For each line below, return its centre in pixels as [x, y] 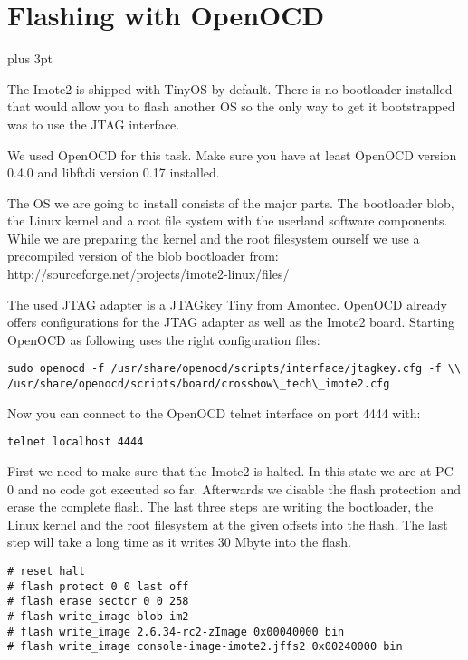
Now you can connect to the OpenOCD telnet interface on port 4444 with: [214, 412]
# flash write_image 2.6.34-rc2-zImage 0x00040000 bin [176, 631]
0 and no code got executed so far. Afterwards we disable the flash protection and [234, 488]
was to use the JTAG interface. [94, 124]
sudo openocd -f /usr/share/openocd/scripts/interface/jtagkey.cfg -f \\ [234, 369]
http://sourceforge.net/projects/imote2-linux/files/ [148, 274]
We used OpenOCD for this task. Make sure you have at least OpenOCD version [232, 154]
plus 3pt [30, 58]
